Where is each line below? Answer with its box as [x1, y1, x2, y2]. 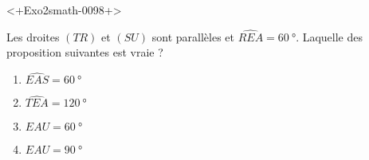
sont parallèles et [151, 28, 234, 45]
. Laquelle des [296, 28, 363, 45]
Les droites [6, 28, 60, 45]
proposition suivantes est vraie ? [6, 44, 163, 60]
